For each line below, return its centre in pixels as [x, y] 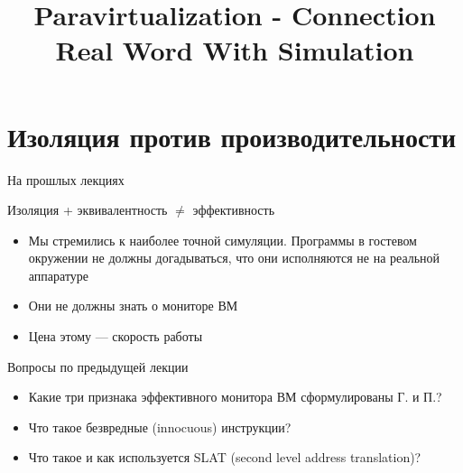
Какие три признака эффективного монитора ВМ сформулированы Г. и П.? [235, 397]
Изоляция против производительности [232, 136]
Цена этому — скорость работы [116, 336]
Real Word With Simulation [235, 50]
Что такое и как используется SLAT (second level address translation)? [225, 457]
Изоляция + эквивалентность [88, 210]
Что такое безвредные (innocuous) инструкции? [160, 427]
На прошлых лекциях [66, 179]
